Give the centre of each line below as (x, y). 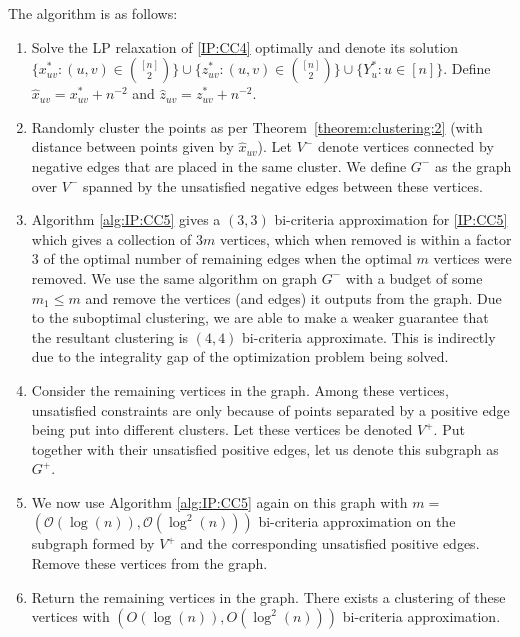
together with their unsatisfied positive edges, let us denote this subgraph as (265, 448)
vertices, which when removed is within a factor (365, 238)
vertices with (70, 616)
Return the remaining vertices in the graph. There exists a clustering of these (268, 596)
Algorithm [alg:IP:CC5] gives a (126, 219)
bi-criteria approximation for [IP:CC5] (391, 219)
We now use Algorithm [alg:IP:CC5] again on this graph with (219, 501)
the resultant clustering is (110, 336)
